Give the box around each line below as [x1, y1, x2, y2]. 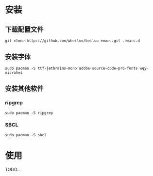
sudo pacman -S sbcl [5, 132, 47, 137]
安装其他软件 [5, 84, 44, 93]
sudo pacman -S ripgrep [5, 110, 53, 115]
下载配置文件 [5, 25, 44, 33]
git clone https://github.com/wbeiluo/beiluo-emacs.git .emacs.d [5, 38, 140, 43]
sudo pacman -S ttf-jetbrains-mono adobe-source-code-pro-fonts [5, 66, 138, 71]
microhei [5, 70, 23, 75]
